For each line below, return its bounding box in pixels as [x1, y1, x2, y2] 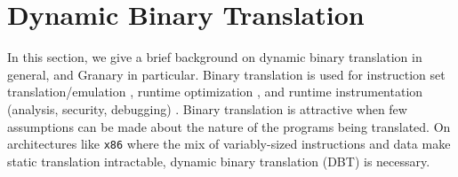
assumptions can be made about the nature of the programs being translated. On [7, 117, 451, 135]
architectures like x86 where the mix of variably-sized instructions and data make [7, 135, 451, 153]
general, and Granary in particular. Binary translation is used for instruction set [7, 65, 446, 83]
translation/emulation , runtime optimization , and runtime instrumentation [7, 82, 423, 101]
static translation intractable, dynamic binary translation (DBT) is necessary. [7, 151, 430, 170]
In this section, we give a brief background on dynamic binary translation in [7, 48, 422, 66]
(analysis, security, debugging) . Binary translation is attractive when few [7, 99, 407, 118]
